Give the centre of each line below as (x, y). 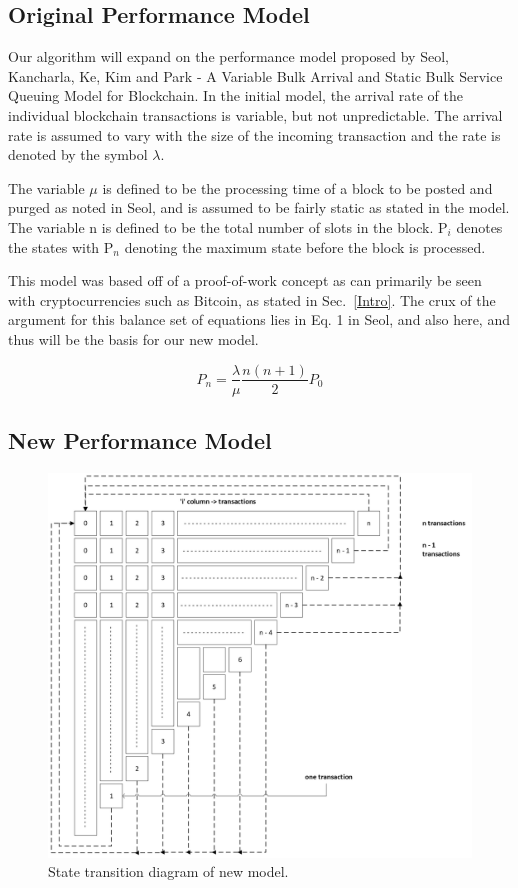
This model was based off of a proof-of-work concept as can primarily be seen (245, 280)
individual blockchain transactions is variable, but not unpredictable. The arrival (255, 114)
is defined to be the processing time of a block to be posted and (297, 187)
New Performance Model (140, 439)
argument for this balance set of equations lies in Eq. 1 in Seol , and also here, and (259, 319)
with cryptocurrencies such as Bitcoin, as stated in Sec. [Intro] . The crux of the (252, 299)
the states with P (61, 246)
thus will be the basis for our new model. (133, 338)
